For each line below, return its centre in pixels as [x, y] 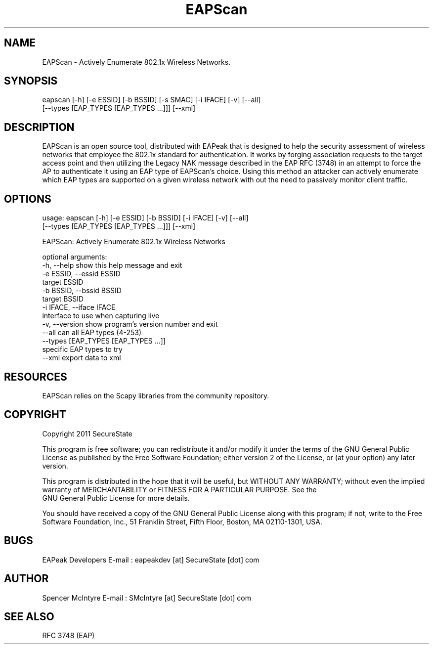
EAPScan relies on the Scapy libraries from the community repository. [156, 395]
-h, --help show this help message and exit [112, 265]
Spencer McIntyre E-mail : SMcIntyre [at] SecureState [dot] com [147, 598]
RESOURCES [36, 377]
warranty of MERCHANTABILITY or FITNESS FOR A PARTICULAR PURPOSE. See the [179, 489]
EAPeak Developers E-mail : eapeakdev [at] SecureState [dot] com [151, 560]
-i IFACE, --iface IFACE [79, 307]
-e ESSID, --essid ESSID [81, 274]
